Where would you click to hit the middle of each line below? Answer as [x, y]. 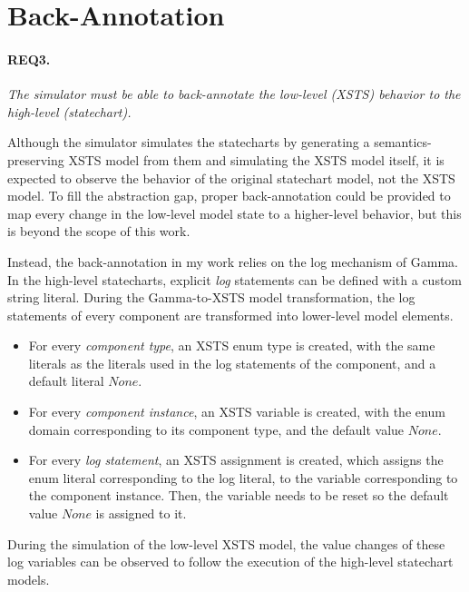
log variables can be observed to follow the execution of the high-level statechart [230, 562]
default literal [66, 381]
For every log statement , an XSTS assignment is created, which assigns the [236, 460]
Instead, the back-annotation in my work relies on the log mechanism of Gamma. [233, 261]
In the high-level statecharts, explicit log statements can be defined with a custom [235, 279]
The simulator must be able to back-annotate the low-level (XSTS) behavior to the [234, 94]
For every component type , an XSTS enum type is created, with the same [232, 345]
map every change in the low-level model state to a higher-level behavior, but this [234, 213]
